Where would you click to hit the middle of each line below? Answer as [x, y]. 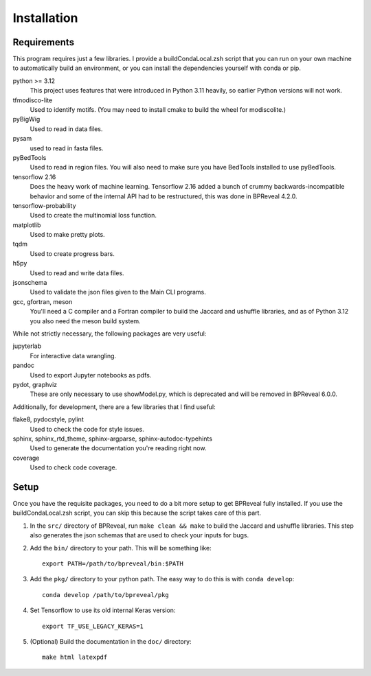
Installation [45, 18]
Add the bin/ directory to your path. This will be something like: [121, 548]
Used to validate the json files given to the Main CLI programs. [118, 292]
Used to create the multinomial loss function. [93, 215]
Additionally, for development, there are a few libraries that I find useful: [114, 407]
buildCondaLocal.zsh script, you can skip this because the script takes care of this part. [137, 513]
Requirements [44, 42]
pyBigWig [26, 119]
